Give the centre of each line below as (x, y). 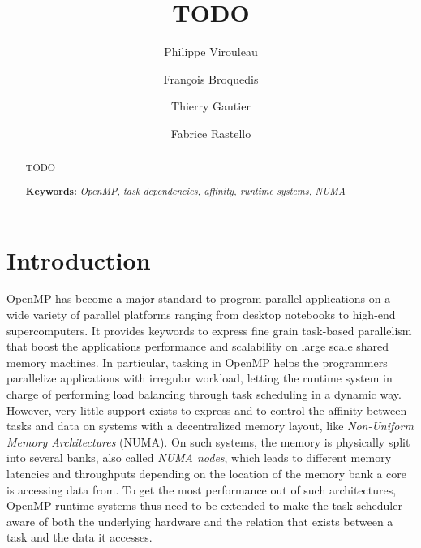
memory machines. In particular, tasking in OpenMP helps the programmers (197, 362)
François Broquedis (211, 78)
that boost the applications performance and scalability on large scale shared (198, 346)
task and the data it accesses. (79, 537)
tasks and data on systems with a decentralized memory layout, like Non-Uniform (210, 426)
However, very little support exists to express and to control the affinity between (207, 410)
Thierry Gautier (211, 106)
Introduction (79, 259)
